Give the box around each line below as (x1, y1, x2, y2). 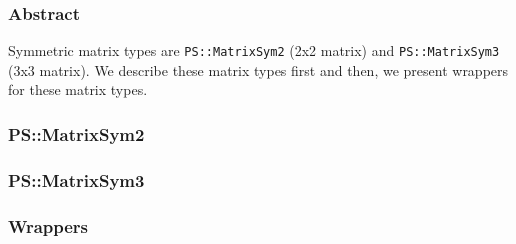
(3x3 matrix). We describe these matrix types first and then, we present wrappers (8, 59, 509, 80)
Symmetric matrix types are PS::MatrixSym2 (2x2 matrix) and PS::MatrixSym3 (8, 40, 500, 61)
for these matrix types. (8, 79, 148, 100)
